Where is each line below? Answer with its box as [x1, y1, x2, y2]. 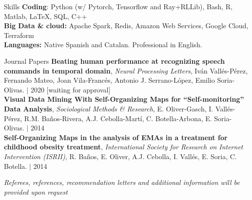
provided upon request [4, 186, 68, 197]
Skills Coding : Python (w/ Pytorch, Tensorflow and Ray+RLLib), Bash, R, [4, 1, 233, 11]
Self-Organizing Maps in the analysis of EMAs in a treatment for [4, 132, 228, 142]
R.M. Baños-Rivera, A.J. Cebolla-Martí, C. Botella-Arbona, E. [24, 113, 212, 123]
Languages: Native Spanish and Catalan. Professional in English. [4, 39, 202, 50]
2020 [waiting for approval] [30, 84, 111, 94]
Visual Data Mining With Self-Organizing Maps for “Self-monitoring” [4, 94, 244, 104]
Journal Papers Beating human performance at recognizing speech [4, 55, 225, 66]
